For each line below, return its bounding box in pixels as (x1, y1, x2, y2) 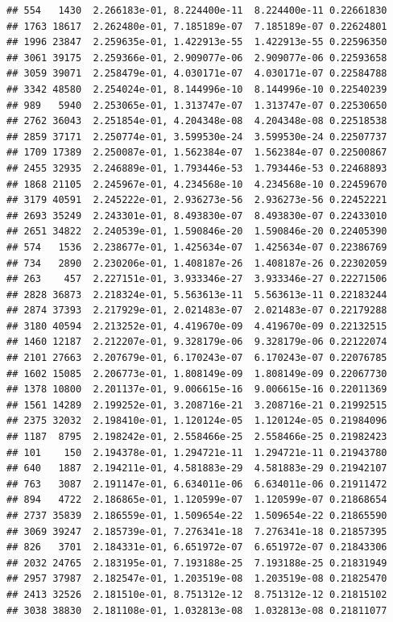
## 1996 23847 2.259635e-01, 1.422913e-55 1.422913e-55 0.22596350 (6, 36, 387, 48)
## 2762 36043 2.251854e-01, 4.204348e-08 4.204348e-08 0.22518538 (6, 115, 387, 127)
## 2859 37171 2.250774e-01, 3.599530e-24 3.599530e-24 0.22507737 (6, 131, 387, 143)
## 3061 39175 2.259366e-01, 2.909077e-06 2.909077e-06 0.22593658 (6, 52, 387, 64)
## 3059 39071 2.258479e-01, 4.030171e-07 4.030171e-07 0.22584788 (6, 68, 387, 80)
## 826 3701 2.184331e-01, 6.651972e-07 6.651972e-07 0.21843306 (6, 541, 387, 554)
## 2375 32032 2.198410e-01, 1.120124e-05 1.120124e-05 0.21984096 (6, 415, 387, 427)
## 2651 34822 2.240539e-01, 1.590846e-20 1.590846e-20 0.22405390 (6, 226, 387, 238)
